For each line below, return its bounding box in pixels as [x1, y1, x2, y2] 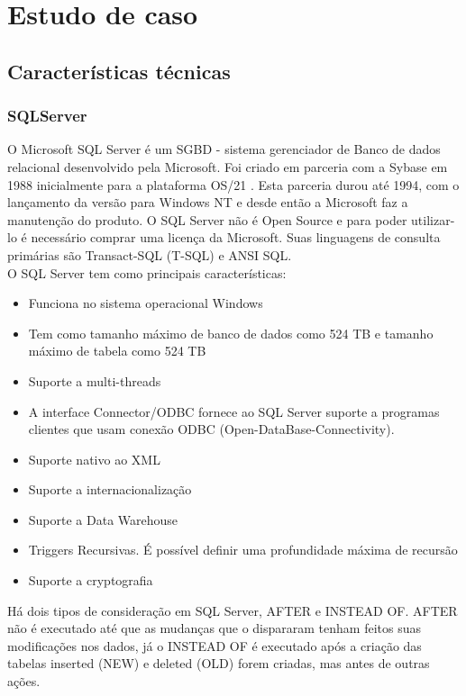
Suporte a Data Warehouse [28, 510, 178, 529]
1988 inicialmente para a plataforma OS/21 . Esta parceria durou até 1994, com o [7, 175, 460, 194]
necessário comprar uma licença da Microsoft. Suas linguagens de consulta [31, 228, 441, 247]
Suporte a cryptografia [28, 571, 153, 590]
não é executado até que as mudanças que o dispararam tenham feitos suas [7, 619, 421, 637]
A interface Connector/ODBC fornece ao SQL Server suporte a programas [28, 402, 440, 420]
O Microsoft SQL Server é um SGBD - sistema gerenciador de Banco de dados [7, 140, 441, 158]
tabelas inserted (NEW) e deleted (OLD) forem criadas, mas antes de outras [7, 654, 430, 673]
